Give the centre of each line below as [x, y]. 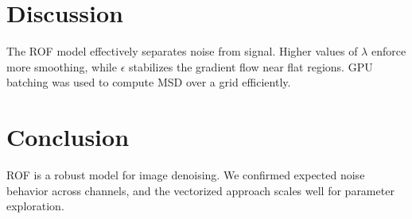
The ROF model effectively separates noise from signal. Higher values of [182, 51]
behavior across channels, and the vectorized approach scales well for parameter [200, 190]
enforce [389, 51]
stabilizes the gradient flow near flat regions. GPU [251, 66]
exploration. [35, 206]
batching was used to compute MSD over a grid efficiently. [149, 82]
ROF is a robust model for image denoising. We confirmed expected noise [186, 175]
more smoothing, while [62, 66]
